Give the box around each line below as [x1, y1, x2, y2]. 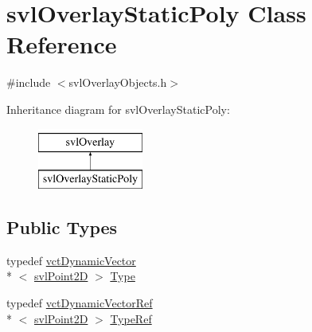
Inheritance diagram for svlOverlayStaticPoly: [6, 100, 230, 117]
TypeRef [110, 310, 152, 326]
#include [6, 74, 51, 91]
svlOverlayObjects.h [68, 74, 167, 91]
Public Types [6, 215, 118, 240]
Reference [6, 28, 117, 61]
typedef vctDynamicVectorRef [6, 295, 153, 311]
